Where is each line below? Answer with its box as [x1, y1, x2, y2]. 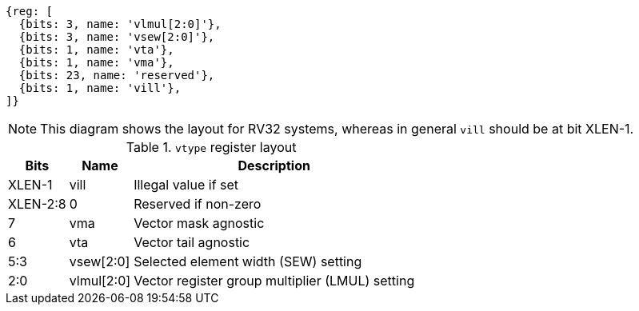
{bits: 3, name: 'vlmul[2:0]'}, [18, 18, 222, 30]
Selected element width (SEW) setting [134, 253, 362, 269]
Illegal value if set [134, 177, 239, 193]
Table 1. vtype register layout [126, 139, 297, 155]
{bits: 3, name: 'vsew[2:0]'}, [18, 30, 215, 43]
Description [238, 157, 310, 173]
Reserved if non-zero [134, 196, 262, 212]
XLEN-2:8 [8, 196, 66, 212]
